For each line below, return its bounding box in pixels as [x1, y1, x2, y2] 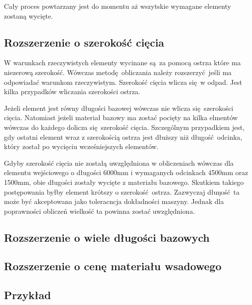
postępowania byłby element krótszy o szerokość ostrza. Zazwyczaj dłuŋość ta [4, 186, 240, 197]
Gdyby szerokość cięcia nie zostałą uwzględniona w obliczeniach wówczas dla [4, 157, 234, 168]
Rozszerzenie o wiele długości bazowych [4, 229, 210, 245]
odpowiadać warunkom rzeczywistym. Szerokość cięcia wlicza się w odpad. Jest [4, 76, 242, 87]
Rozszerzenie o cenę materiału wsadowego [4, 258, 222, 274]
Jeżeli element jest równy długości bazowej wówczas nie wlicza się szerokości [4, 102, 233, 113]
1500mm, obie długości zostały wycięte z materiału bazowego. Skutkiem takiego [4, 177, 244, 187]
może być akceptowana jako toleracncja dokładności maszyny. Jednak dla [4, 196, 224, 206]
